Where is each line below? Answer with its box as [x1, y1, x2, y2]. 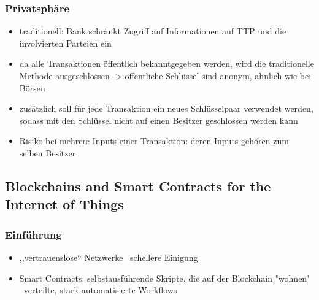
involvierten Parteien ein [19, 36, 112, 49]
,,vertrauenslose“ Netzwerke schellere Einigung [19, 250, 198, 263]
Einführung [5, 226, 62, 242]
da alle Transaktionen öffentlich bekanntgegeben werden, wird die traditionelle [19, 57, 314, 70]
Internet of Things [5, 194, 124, 213]
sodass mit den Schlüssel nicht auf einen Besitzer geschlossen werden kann [19, 113, 298, 126]
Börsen [19, 81, 45, 94]
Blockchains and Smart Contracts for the [5, 176, 271, 195]
